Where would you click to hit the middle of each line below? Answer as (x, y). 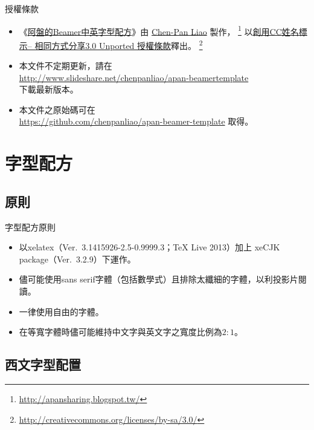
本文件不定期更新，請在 (66, 66)
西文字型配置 (43, 364)
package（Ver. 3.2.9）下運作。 (77, 259)
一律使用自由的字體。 (61, 311)
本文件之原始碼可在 (57, 109)
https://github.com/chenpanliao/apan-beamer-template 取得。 (136, 121)
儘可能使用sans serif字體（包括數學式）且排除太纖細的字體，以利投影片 (159, 279)
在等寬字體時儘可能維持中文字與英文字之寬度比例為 (120, 332)
